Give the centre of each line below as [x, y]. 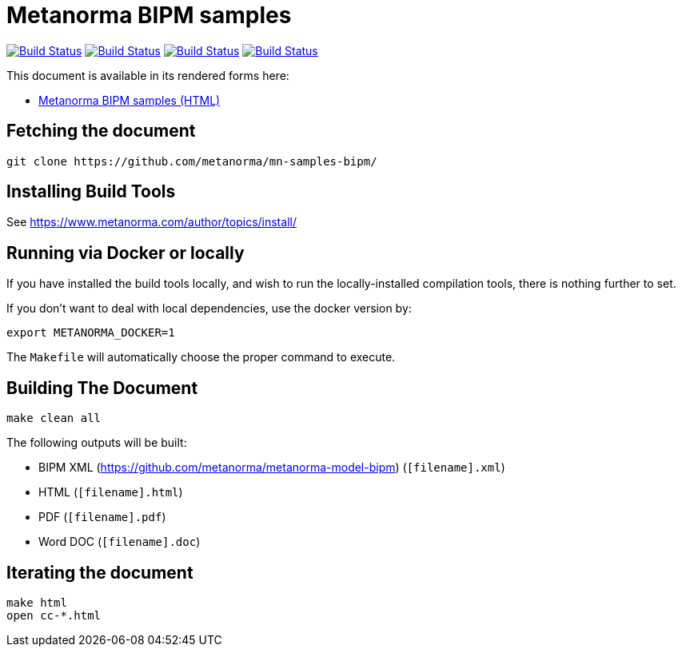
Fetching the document [101, 131]
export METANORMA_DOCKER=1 [91, 333]
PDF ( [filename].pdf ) [102, 517]
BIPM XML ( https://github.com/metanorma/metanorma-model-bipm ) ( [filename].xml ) [272, 468]
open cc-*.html [54, 615]
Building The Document [102, 388]
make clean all [54, 418]
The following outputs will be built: [97, 443]
